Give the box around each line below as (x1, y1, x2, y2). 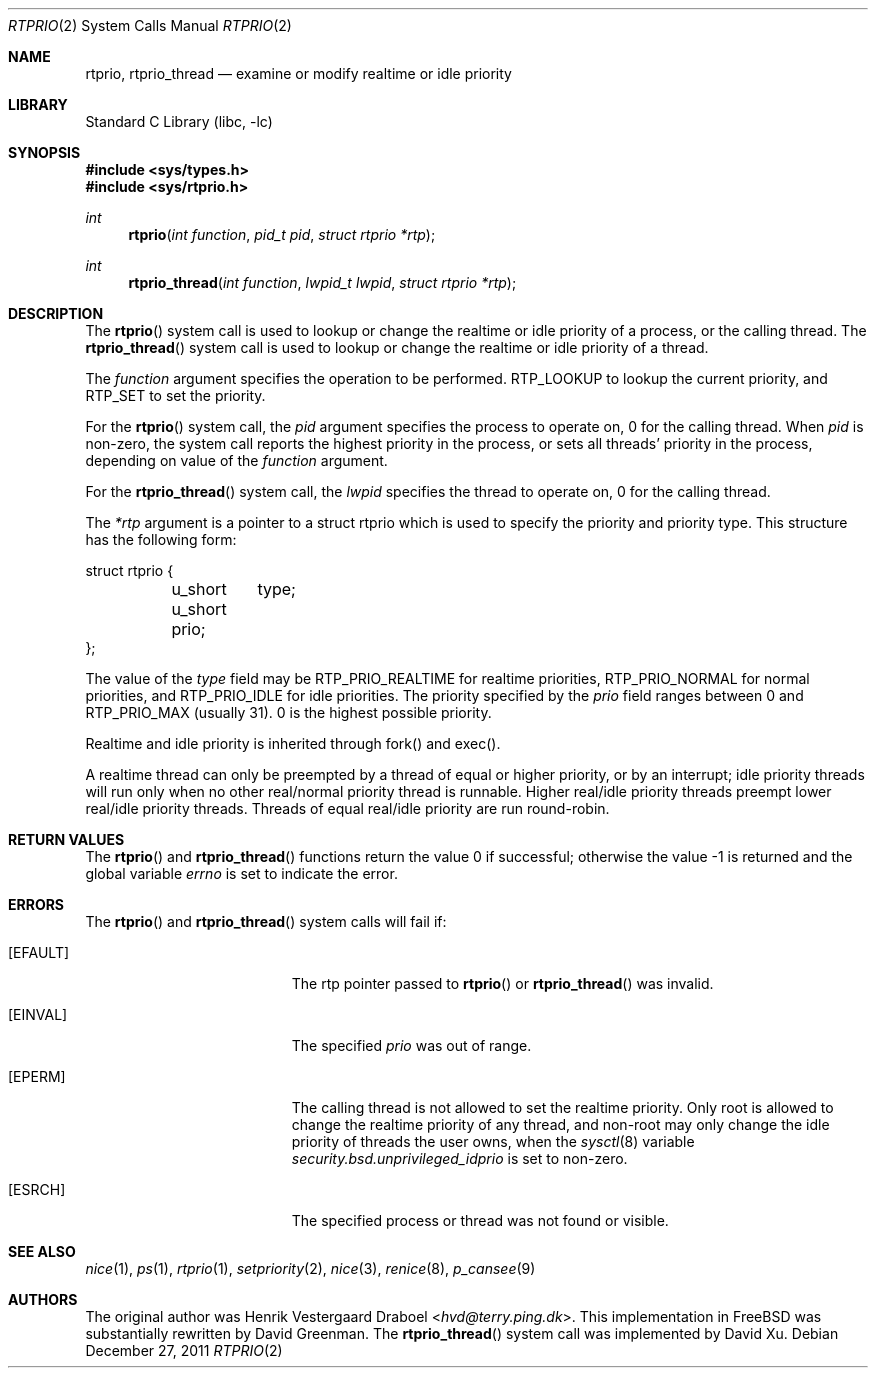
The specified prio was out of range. (291, 1037, 532, 1054)
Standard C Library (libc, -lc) (85, 113, 273, 130)
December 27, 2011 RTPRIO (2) (85, 1342, 283, 1359)
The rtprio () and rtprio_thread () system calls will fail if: (85, 913, 447, 930)
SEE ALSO (8, 1243, 76, 1260)
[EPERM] (8, 1068, 66, 1085)
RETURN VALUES (8, 831, 125, 848)
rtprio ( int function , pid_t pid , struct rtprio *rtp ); (128, 226, 436, 243)
